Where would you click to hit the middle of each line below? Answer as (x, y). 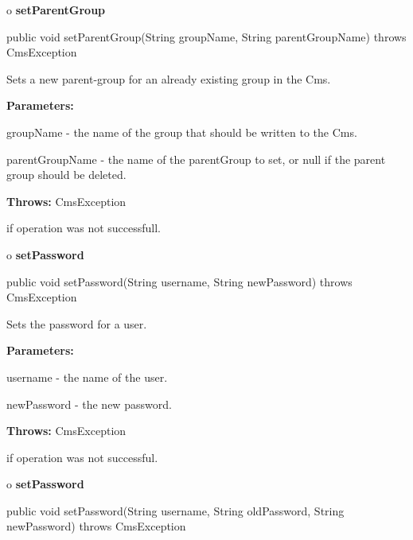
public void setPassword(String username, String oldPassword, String (175, 510)
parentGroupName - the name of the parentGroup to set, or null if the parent (196, 159)
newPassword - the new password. (89, 404)
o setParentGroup (56, 10)
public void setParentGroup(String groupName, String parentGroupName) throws (206, 36)
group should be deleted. (66, 175)
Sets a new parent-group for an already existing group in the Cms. (169, 78)
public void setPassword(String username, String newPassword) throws (179, 281)
